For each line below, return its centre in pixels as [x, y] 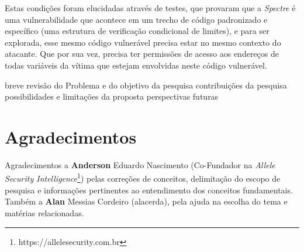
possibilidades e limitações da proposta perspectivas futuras [112, 96]
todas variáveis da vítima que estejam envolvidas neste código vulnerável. [136, 65]
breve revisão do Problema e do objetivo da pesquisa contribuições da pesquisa [146, 85]
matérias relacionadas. [44, 212]
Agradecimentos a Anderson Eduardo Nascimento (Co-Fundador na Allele [140, 164]
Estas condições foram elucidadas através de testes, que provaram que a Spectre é [150, 8]
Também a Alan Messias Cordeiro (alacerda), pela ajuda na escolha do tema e [146, 201]
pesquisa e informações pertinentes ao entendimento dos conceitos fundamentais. [149, 190]
